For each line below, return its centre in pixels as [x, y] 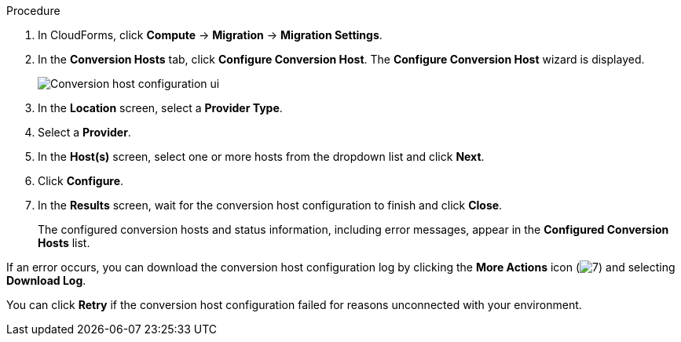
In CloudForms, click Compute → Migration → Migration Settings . [210, 35]
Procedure [33, 11]
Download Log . [46, 280]
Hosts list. [64, 243]
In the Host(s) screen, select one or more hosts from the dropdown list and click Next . [261, 156]
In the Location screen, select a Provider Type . [160, 108]
